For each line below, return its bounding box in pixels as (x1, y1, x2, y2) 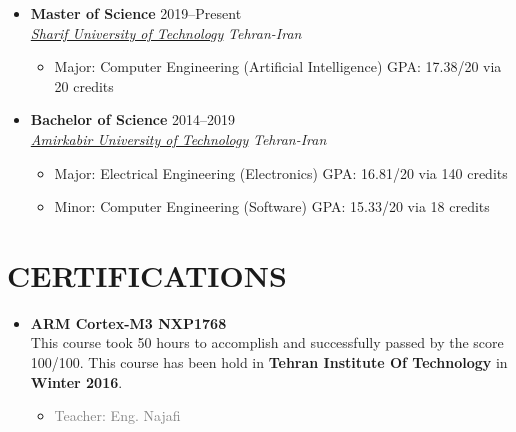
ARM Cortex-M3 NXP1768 (30, 312, 227, 333)
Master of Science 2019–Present (30, 3, 242, 23)
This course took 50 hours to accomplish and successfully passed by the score (30, 332, 504, 353)
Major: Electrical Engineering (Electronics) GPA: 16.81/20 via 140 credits (54, 162, 508, 183)
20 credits (54, 75, 114, 96)
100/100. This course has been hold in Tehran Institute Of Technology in (30, 352, 508, 373)
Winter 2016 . (30, 371, 123, 392)
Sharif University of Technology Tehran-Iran (30, 22, 302, 43)
